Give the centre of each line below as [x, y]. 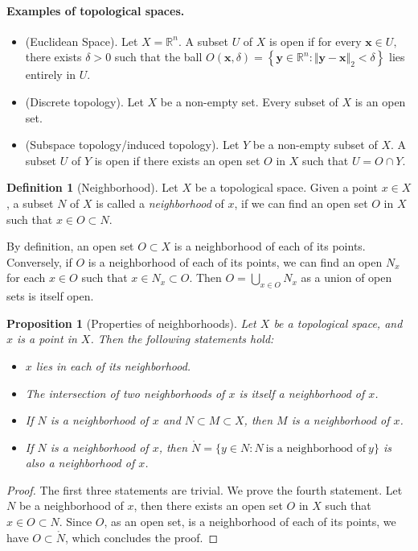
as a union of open [346, 278]
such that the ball [158, 57]
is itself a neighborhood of [302, 393]
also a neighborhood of [80, 463]
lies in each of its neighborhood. [113, 365]
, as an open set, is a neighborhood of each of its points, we [250, 522]
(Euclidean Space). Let [82, 41]
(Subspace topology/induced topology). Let [132, 145]
